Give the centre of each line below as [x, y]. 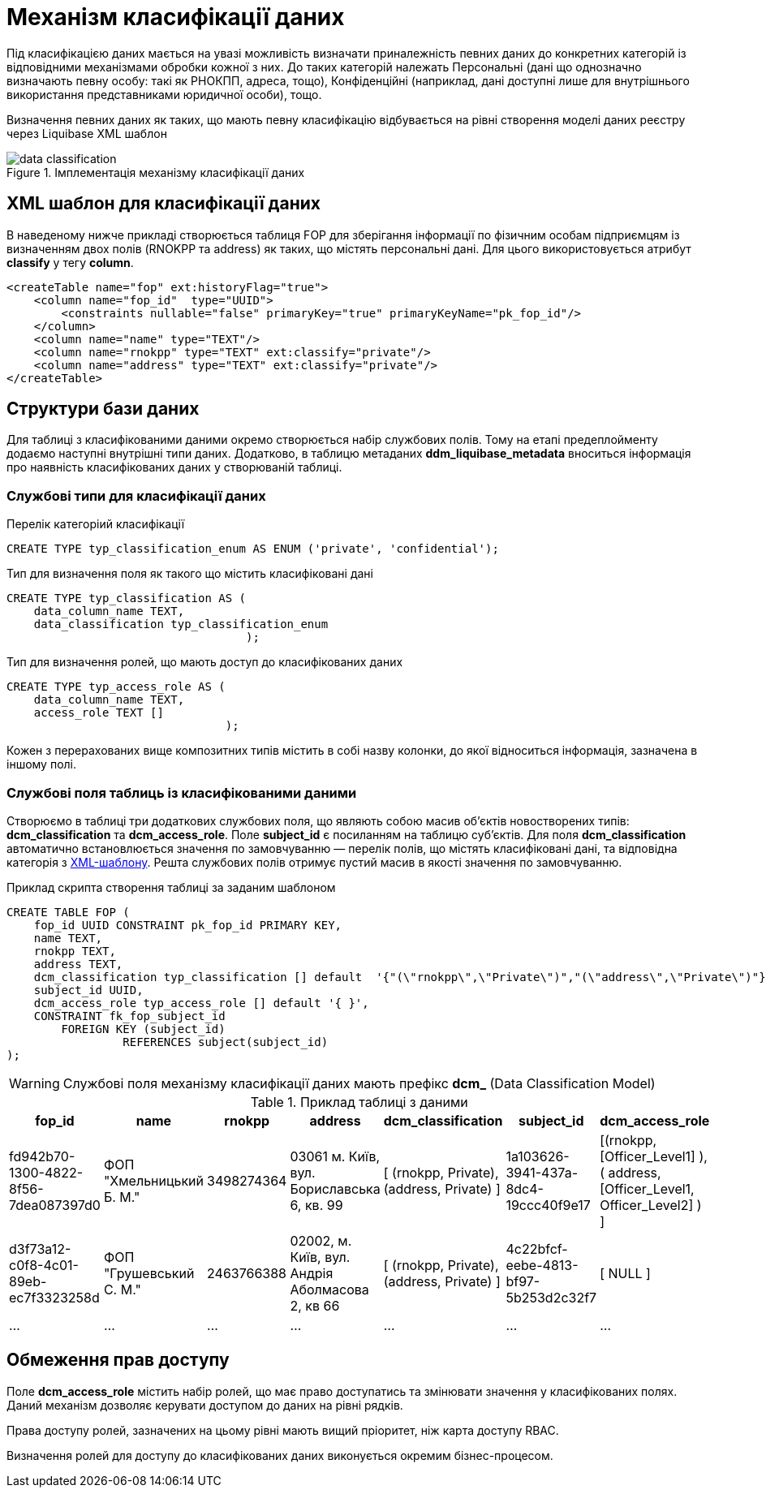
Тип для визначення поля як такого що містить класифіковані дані [190, 574]
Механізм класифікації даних [176, 17]
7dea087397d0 [55, 1205]
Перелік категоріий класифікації [96, 524]
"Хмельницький [154, 1180]
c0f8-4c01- [44, 1265]
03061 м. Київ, [335, 1156]
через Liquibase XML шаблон [87, 133]
